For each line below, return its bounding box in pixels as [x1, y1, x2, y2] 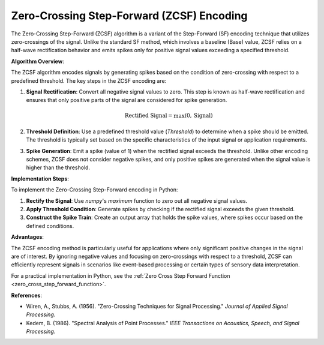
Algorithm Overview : [11, 58, 64, 65]
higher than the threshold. [26, 164, 90, 171]
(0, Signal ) [184, 112, 213, 119]
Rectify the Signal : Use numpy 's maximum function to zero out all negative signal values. [26, 197, 248, 204]
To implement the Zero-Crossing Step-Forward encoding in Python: [11, 186, 178, 193]
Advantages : [11, 233, 44, 241]
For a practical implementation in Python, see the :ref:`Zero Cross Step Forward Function [11, 272, 230, 279]
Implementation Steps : [11, 175, 69, 182]
